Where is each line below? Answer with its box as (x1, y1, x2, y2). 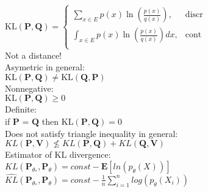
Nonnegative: (5, 81, 54, 94)
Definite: (5, 103, 37, 116)
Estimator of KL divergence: (5, 148, 111, 161)
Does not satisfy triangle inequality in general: (5, 127, 178, 139)
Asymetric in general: (5, 61, 85, 73)
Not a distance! (5, 48, 62, 61)
